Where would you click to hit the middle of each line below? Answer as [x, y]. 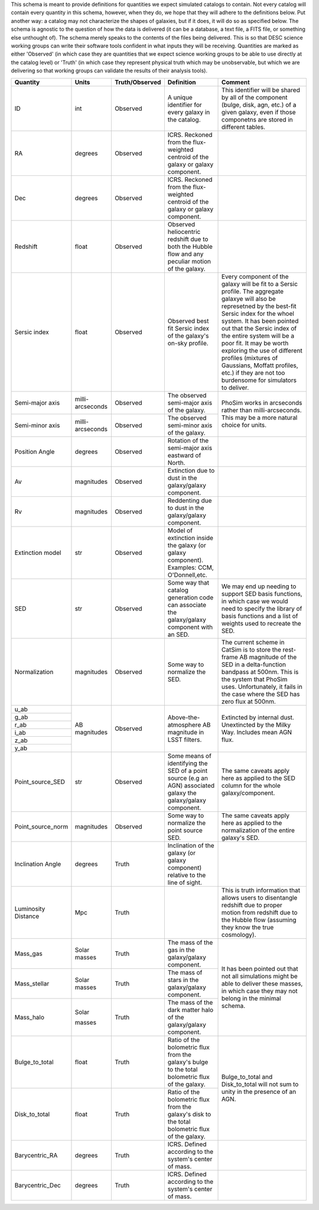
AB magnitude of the [268, 657]
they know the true [248, 927]
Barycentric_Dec [38, 1185]
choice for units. [244, 425]
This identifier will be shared [261, 90]
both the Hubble [190, 246]
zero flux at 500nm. [249, 701]
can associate [187, 605]
